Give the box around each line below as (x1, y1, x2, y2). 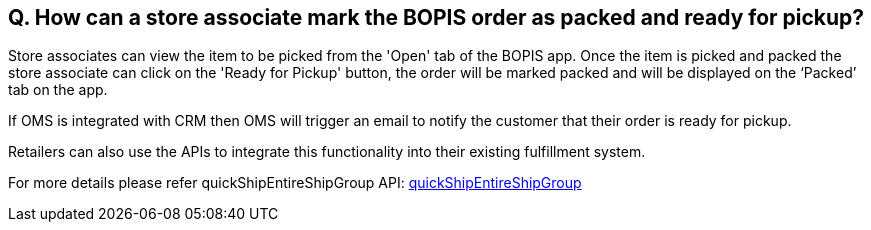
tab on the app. (8, 81, 108, 99)
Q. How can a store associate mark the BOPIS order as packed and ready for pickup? (8, 5, 865, 30)
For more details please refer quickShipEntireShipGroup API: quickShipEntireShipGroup (8, 174, 582, 192)
